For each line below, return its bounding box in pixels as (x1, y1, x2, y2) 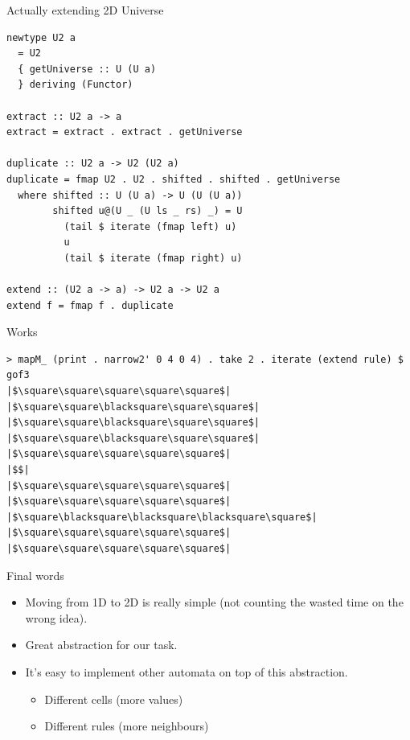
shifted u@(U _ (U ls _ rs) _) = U (52, 205, 243, 217)
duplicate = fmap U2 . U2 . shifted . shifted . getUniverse (6, 173, 341, 185)
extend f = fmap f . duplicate (6, 299, 174, 311)
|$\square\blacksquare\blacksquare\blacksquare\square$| (6, 511, 318, 523)
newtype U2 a (6, 31, 76, 43)
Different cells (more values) (44, 690, 183, 707)
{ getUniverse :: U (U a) (18, 63, 157, 75)
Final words (6, 566, 64, 583)
